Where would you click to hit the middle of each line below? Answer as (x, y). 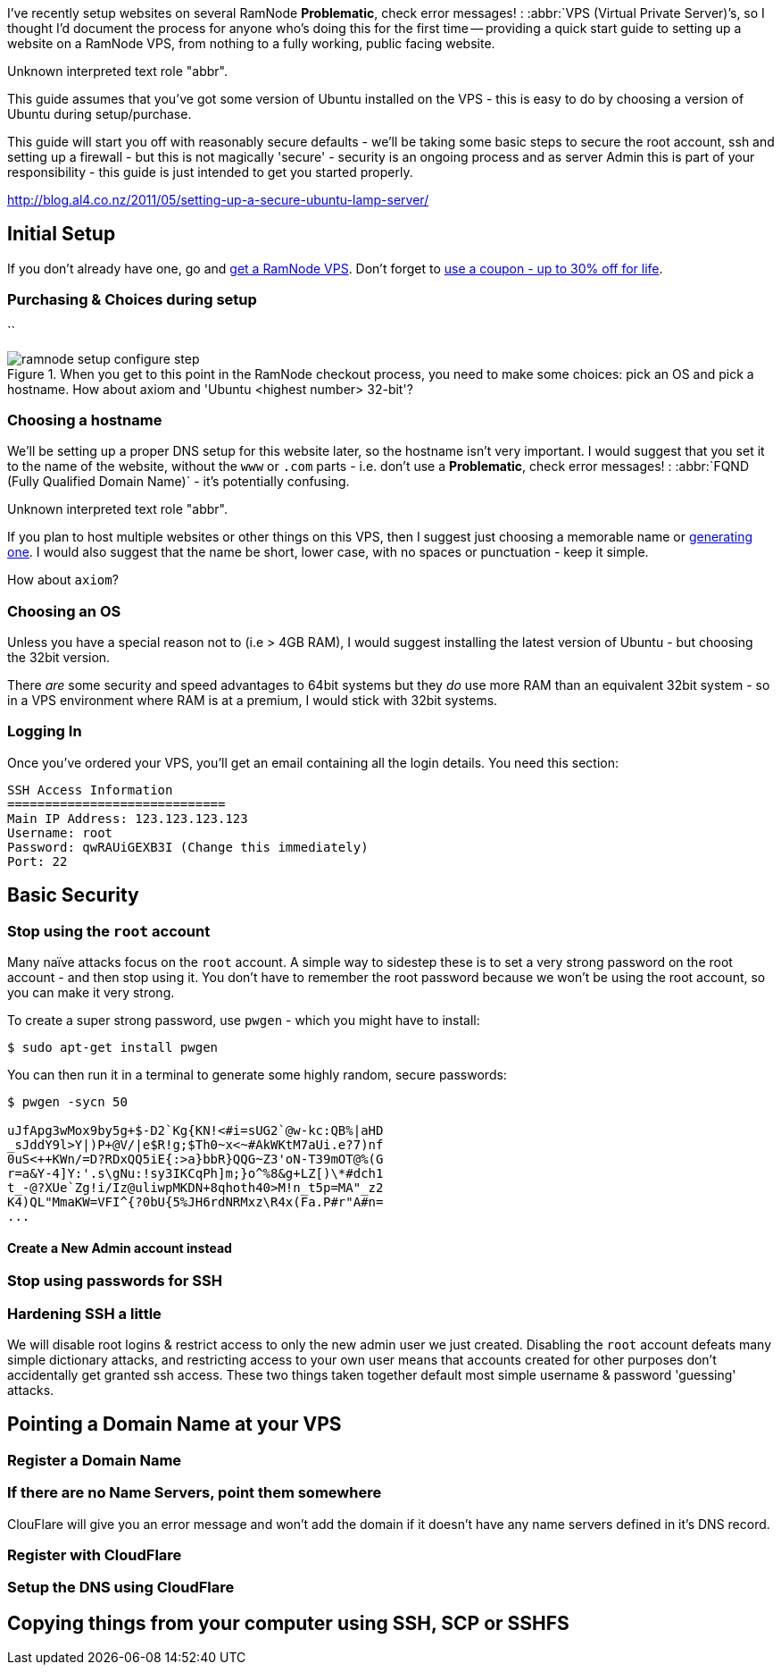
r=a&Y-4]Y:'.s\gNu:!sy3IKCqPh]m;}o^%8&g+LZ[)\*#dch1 (195, 1174)
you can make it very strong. (91, 993)
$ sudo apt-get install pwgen (113, 1048)
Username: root (60, 832)
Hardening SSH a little (84, 1313)
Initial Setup (62, 234)
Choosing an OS (64, 611)
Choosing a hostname (85, 420)
